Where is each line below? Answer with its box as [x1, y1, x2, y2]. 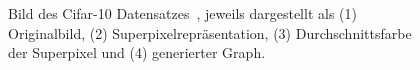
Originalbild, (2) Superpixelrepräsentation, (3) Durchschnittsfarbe [8, 22, 412, 43]
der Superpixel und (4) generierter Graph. [8, 42, 266, 63]
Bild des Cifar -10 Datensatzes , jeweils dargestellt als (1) [8, 3, 357, 23]
